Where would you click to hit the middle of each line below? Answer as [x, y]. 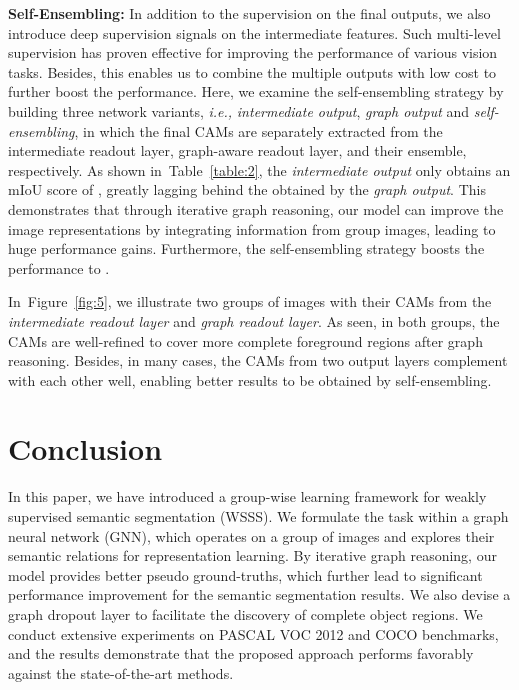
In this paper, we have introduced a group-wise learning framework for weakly [247, 496]
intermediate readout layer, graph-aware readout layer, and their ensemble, [237, 150]
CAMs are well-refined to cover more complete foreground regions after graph [245, 340]
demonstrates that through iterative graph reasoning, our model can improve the [256, 208]
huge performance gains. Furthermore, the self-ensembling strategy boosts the [246, 248]
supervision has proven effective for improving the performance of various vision [253, 52]
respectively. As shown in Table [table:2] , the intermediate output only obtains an [259, 169]
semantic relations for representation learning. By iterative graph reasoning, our [252, 555]
